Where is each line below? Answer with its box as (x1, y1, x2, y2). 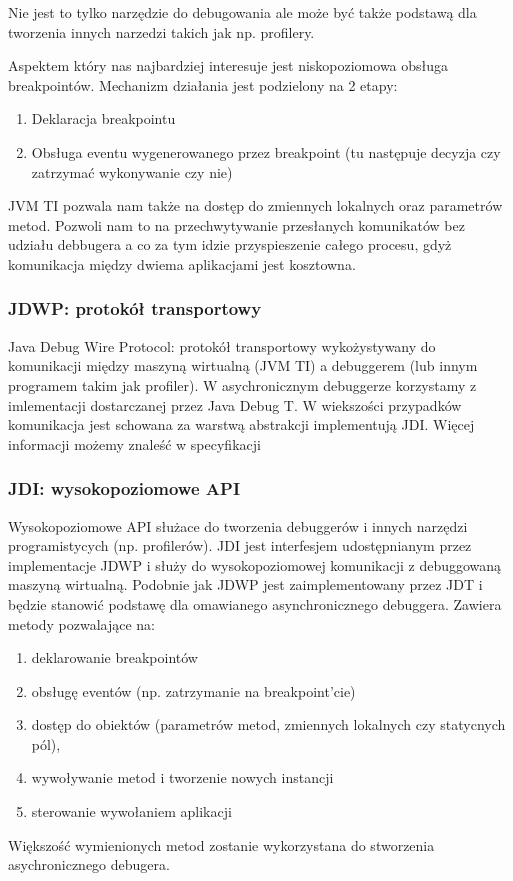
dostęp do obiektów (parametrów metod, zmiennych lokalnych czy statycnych (31, 714, 506, 735)
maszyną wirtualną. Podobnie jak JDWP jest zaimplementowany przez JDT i (8, 574, 483, 595)
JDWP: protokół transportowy (8, 296, 262, 321)
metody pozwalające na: (8, 613, 155, 634)
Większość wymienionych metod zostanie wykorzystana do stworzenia (8, 834, 435, 855)
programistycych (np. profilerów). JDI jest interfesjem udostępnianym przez (8, 535, 472, 556)
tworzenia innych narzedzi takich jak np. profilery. (8, 21, 315, 42)
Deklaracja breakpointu (31, 108, 176, 129)
